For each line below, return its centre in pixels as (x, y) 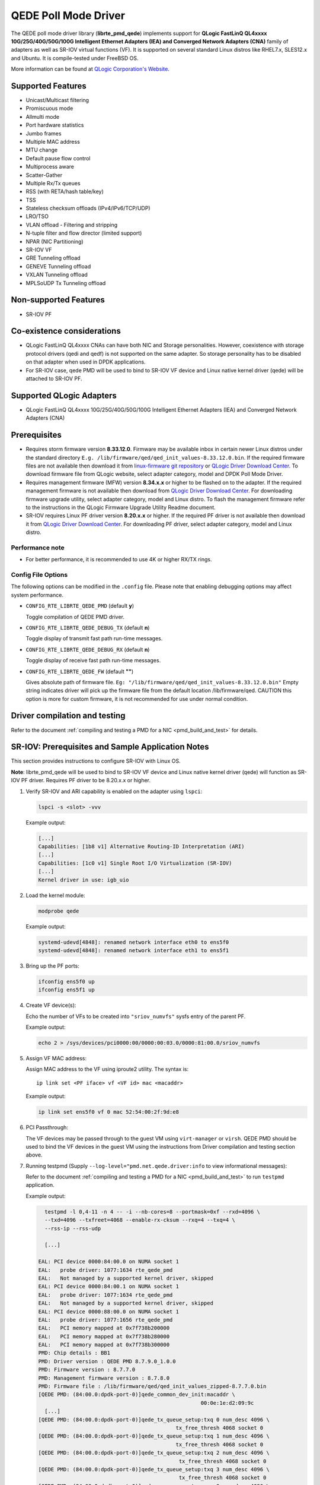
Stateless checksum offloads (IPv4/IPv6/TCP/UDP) (88, 208)
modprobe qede (59, 911)
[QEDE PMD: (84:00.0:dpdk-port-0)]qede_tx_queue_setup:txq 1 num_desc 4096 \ (154, 1436)
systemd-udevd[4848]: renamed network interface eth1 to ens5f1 (134, 950)
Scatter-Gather (44, 175)
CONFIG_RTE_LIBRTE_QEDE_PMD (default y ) (80, 606)
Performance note (38, 548)
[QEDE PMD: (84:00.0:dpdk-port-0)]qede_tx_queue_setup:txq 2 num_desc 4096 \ (154, 1453)
